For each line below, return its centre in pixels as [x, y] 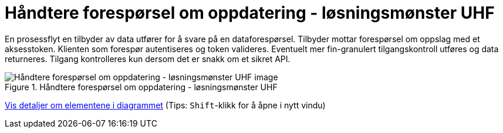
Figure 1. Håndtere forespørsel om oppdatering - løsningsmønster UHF [141, 87]
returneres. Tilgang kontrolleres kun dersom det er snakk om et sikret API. [148, 59]
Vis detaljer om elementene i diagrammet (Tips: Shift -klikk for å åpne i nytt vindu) [165, 105]
